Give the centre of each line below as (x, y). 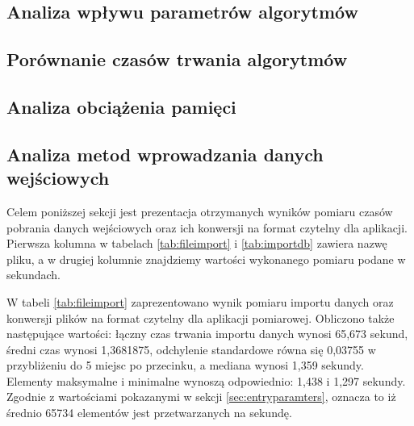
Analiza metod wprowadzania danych (165, 154)
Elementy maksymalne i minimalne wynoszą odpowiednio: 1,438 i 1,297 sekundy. (206, 380)
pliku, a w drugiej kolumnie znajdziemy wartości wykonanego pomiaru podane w (206, 259)
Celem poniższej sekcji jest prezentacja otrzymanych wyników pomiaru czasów (200, 211)
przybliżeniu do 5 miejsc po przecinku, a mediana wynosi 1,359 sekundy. (185, 365)
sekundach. (33, 275)
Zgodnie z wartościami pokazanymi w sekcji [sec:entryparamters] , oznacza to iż (201, 397)
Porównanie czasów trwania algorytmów (177, 59)
